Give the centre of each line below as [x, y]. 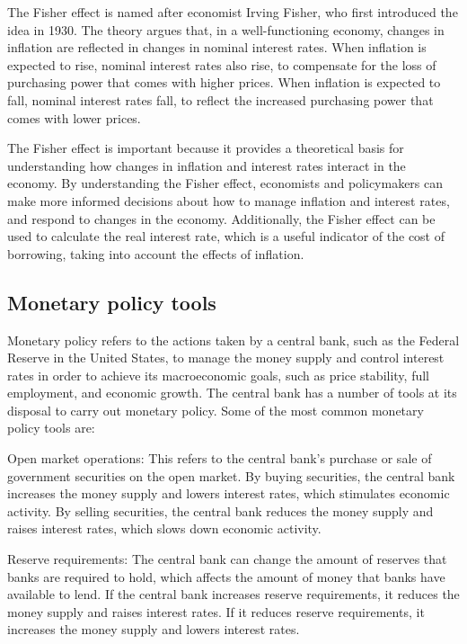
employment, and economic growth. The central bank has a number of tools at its [232, 393]
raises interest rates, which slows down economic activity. [164, 528]
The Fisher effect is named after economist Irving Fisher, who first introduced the [233, 12]
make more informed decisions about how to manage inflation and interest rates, [229, 200]
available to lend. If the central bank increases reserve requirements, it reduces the [233, 594]
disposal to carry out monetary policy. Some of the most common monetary [216, 410]
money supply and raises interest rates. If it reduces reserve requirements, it [216, 611]
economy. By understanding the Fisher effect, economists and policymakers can [225, 183]
